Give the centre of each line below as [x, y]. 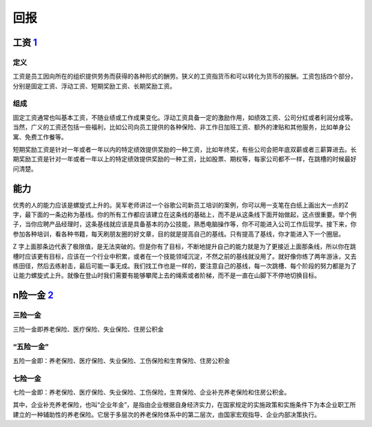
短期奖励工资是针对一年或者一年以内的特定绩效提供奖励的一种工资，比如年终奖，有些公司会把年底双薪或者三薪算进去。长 [185, 150]
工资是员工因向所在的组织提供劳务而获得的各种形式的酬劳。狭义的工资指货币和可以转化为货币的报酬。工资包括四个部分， [185, 77]
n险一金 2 [33, 296]
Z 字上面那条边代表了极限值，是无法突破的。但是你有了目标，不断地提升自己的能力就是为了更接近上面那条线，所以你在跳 [184, 247]
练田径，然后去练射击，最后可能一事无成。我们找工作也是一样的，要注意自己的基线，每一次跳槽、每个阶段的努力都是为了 [185, 266]
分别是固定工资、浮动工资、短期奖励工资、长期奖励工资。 [94, 86]
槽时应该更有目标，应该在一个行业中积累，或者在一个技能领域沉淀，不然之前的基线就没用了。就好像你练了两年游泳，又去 [185, 256]
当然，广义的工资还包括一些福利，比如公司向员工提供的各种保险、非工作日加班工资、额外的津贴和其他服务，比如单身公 [182, 127]
